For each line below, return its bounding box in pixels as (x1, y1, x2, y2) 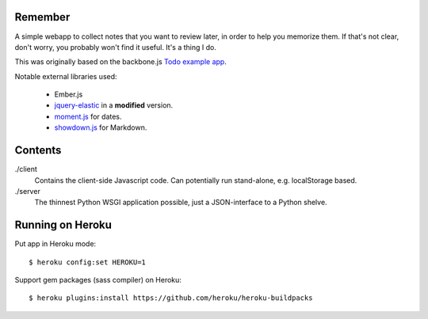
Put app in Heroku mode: (14, 239, 97, 249)
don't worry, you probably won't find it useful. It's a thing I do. (14, 42, 217, 51)
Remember (14, 10, 71, 24)
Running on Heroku (14, 218, 113, 232)
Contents (14, 143, 62, 158)
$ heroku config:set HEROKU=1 (29, 257, 147, 267)
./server (14, 186, 41, 196)
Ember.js (54, 89, 83, 99)
